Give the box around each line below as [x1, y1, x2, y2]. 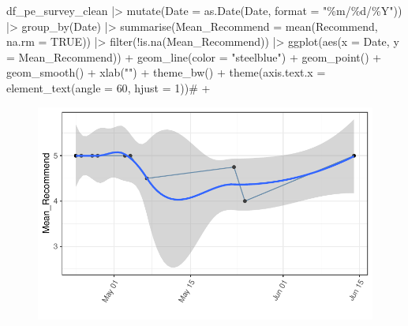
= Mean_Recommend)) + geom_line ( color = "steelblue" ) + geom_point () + [6, 48, 382, 65]
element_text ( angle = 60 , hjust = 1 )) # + [6, 79, 211, 96]
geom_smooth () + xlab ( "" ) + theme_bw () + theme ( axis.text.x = [6, 64, 326, 81]
